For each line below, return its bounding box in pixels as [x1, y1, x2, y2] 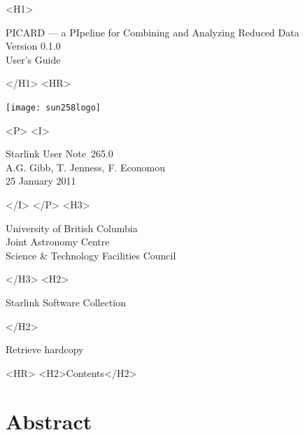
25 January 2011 [6, 173, 76, 188]
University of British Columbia [6, 220, 138, 235]
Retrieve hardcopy [6, 342, 84, 357]
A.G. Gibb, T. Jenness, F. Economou [6, 159, 166, 174]
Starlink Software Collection [6, 294, 126, 309]
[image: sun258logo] [6, 102, 101, 113]
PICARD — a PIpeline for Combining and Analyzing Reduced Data [6, 24, 299, 39]
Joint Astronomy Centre [6, 234, 110, 249]
